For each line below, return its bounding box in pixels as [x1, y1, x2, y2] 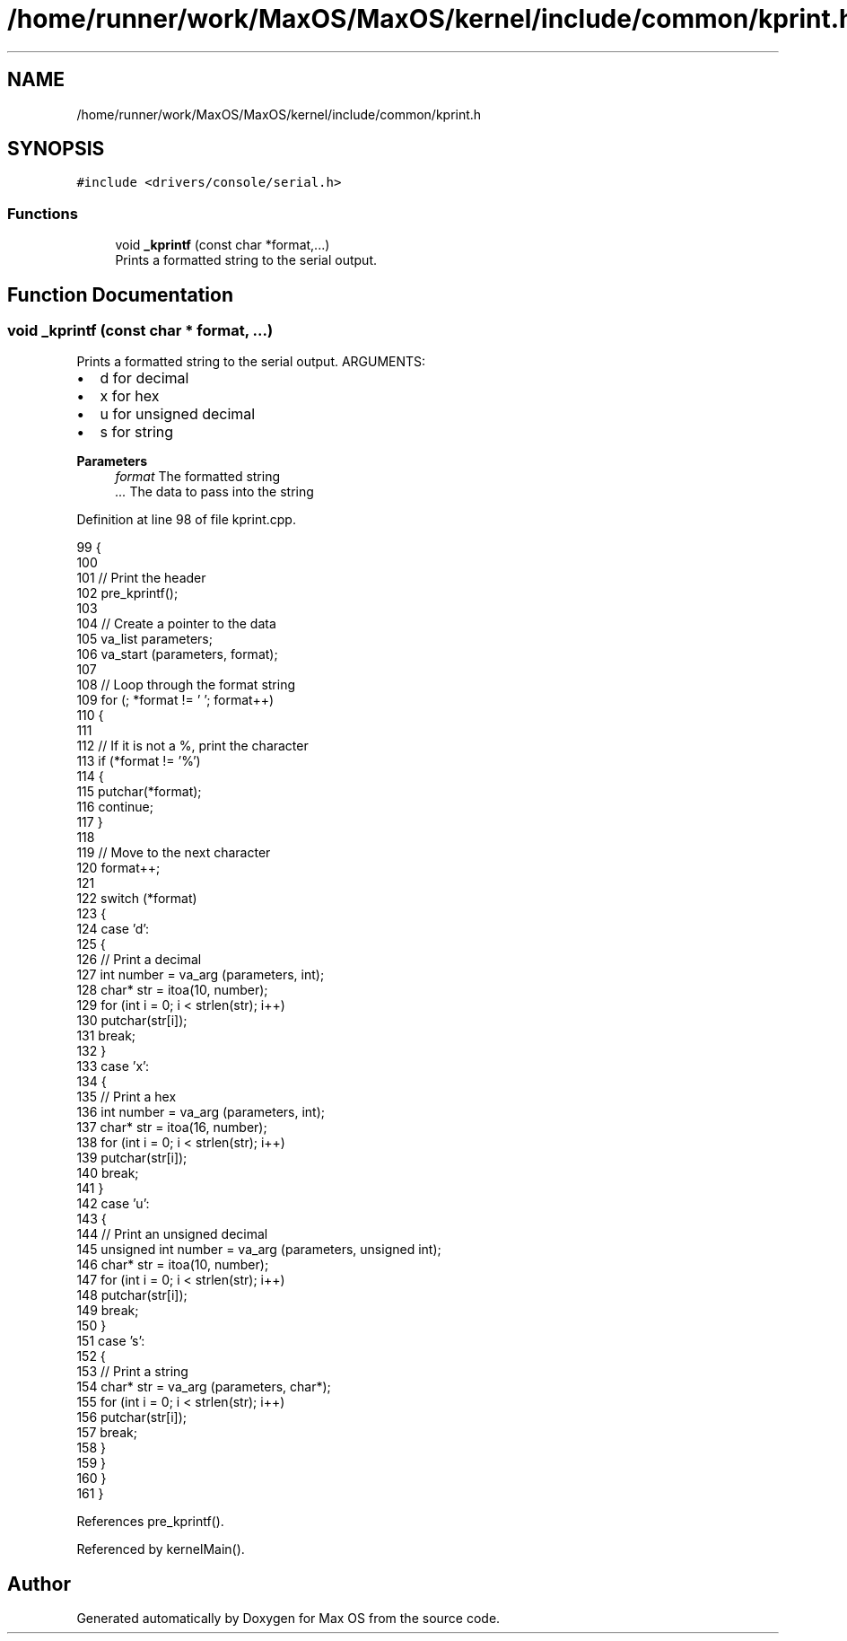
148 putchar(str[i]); [76, 1287, 188, 1303]
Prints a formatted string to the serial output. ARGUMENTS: [76, 354, 426, 370]
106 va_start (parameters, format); [76, 646, 278, 663]
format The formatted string [115, 469, 281, 485]
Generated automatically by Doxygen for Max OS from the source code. [76, 1610, 501, 1627]
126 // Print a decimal [76, 952, 202, 968]
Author [7, 1572, 71, 1595]
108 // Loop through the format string [76, 677, 296, 693]
